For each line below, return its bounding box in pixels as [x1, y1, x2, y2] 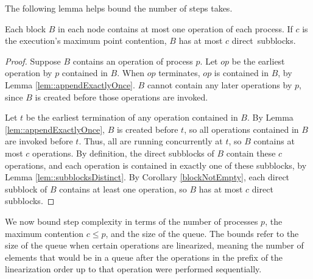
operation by [5, 66, 52, 79]
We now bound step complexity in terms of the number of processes [5, 214, 258, 227]
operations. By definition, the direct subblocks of [32, 146, 214, 159]
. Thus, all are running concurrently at [79, 135, 223, 147]
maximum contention [5, 227, 84, 239]
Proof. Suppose [5, 54, 61, 67]
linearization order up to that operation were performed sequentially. [5, 263, 262, 275]
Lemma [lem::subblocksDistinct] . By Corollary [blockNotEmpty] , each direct [5, 171, 290, 183]
